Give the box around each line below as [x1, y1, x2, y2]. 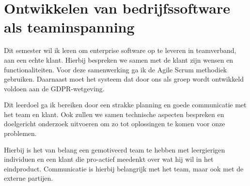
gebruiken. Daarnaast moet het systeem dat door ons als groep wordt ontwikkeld [4, 74, 244, 84]
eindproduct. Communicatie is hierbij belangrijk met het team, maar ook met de [4, 163, 244, 173]
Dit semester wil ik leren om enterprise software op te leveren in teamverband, [4, 45, 236, 55]
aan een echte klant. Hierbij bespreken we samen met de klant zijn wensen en [4, 54, 234, 65]
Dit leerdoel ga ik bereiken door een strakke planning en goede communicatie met [4, 100, 247, 110]
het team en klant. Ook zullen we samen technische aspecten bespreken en [4, 109, 224, 119]
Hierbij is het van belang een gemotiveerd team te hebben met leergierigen [4, 144, 225, 154]
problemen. [4, 128, 37, 138]
